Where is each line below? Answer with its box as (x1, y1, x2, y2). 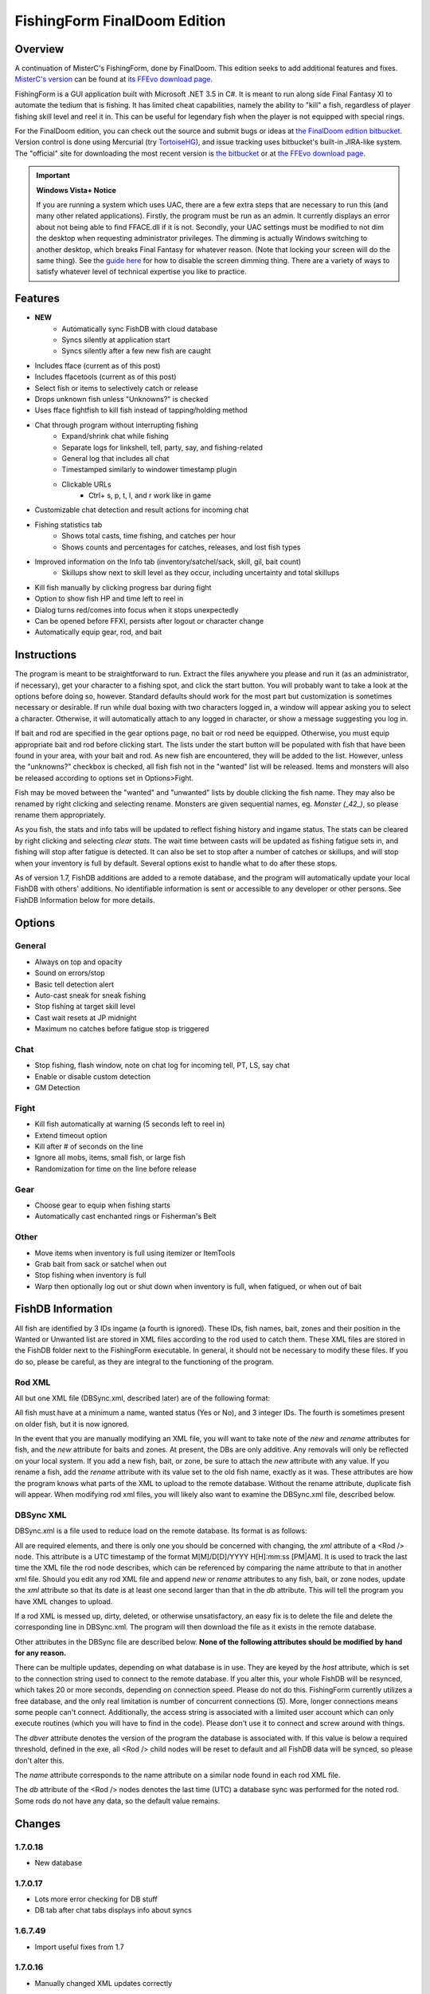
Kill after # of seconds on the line (34, 1141, 143, 1152)
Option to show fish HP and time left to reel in (34, 594, 184, 604)
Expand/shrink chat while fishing (61, 432, 169, 441)
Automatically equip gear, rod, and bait (34, 627, 162, 637)
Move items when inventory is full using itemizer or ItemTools (34, 1248, 236, 1258)
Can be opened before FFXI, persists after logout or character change (34, 616, 264, 625)
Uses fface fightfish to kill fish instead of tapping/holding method (34, 405, 248, 415)
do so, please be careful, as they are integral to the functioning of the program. (14, 1357, 274, 1366)
